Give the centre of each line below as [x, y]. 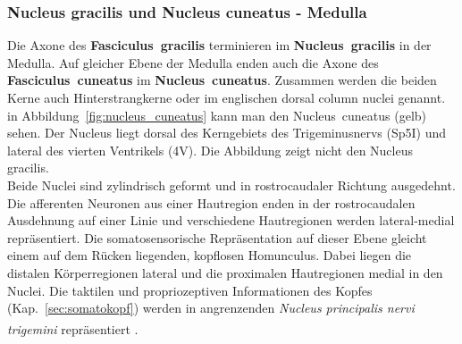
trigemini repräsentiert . [73, 328]
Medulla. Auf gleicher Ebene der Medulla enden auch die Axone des [193, 62]
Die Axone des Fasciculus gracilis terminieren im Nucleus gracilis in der [219, 45]
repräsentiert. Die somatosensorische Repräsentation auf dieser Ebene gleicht [217, 237]
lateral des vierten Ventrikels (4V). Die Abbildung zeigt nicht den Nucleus [210, 150]
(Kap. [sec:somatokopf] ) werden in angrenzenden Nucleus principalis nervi [211, 308]
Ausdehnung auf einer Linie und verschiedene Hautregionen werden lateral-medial [231, 220]
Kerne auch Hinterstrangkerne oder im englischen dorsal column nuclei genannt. [227, 97]
